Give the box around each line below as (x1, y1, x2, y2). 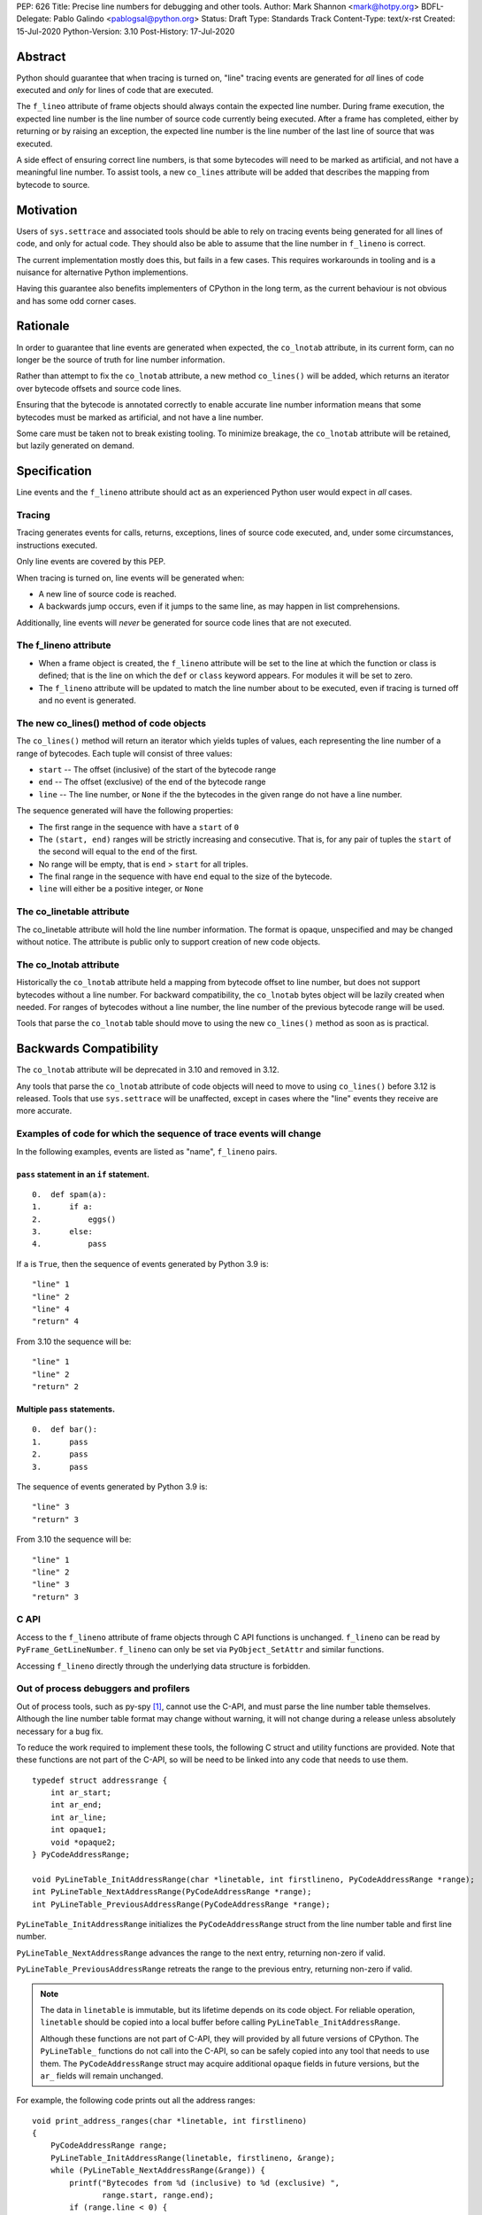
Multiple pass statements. (16, 1403, 115, 1414)
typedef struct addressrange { (32, 1775, 168, 1785)
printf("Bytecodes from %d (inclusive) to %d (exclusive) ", (69, 2178, 340, 2188)
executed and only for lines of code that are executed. (16, 85, 214, 96)
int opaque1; (50, 1825, 107, 1835)
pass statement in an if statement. (16, 1169, 150, 1179)
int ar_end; (50, 1799, 103, 1810)
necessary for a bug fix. (16, 1726, 103, 1737)
